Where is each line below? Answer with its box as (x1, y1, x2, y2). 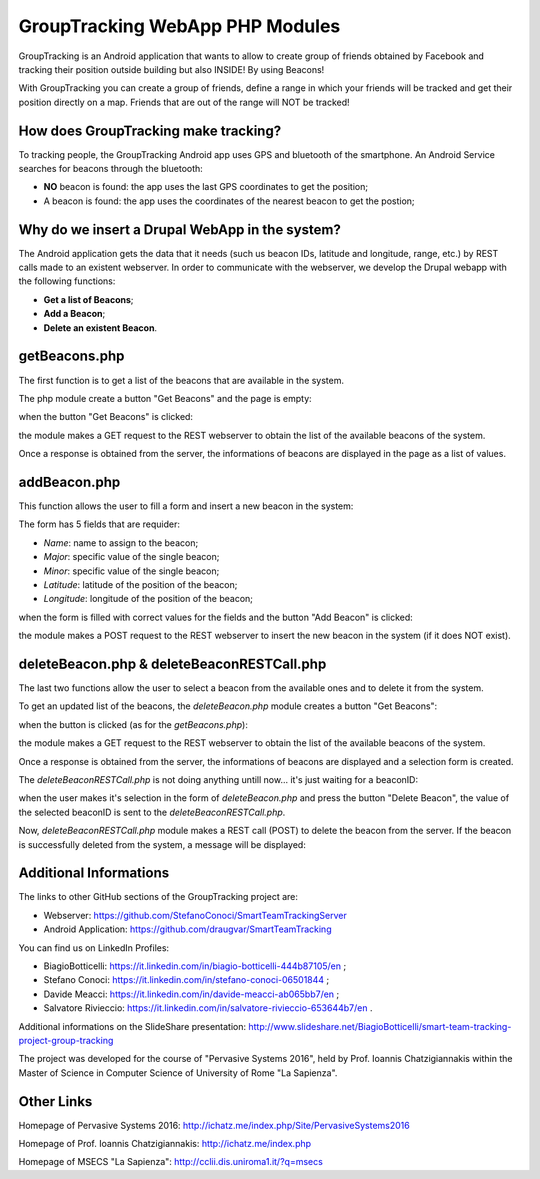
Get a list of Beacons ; (43, 293, 134, 305)
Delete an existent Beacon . (43, 321, 158, 334)
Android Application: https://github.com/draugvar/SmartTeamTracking (43, 923, 332, 935)
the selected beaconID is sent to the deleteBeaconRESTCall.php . (18, 806, 286, 818)
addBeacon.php (18, 473, 121, 490)
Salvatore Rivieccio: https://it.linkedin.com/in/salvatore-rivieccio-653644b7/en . (43, 1002, 373, 1014)
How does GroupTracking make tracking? (18, 122, 282, 139)
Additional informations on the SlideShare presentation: (18, 1020, 247, 1032)
